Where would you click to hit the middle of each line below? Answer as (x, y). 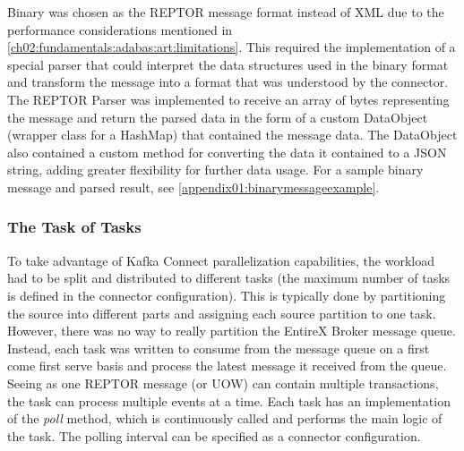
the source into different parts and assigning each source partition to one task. (222, 313)
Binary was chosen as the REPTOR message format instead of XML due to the (226, 12)
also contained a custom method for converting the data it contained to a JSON (227, 152)
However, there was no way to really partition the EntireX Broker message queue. (232, 331)
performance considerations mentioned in (120, 29)
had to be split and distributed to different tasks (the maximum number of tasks (229, 278)
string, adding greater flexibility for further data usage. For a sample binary (215, 170)
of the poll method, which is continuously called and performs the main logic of (225, 418)
